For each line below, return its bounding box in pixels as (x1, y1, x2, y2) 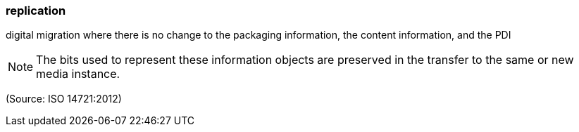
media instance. (36, 67, 120, 81)
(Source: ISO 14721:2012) (6, 93, 122, 105)
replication (6, 4, 66, 18)
